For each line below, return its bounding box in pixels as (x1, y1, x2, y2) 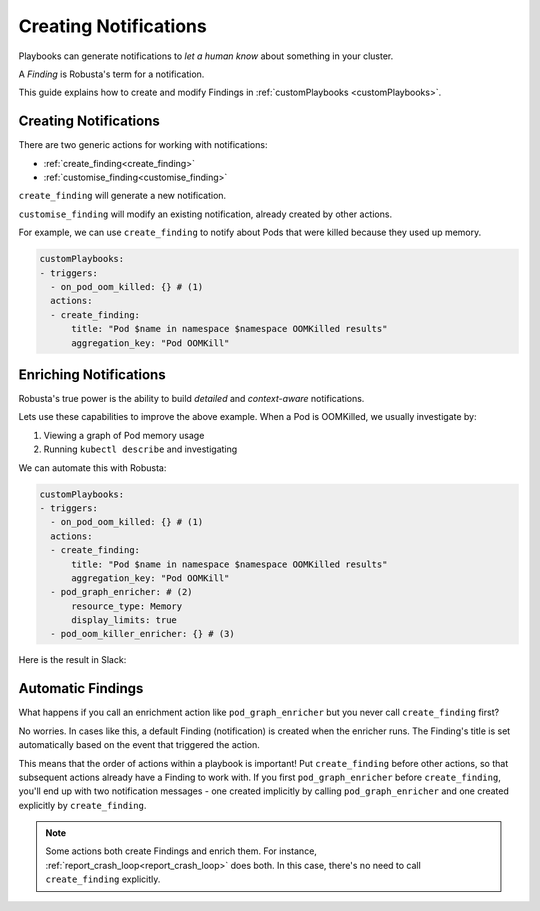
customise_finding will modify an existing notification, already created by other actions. (18, 208, 393, 220)
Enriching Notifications (18, 366, 166, 383)
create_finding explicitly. (45, 873, 161, 885)
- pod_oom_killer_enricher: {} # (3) (50, 628, 235, 640)
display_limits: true (71, 615, 177, 626)
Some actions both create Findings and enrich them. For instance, (45, 845, 317, 857)
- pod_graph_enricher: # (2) (50, 586, 194, 598)
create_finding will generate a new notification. (18, 190, 227, 202)
